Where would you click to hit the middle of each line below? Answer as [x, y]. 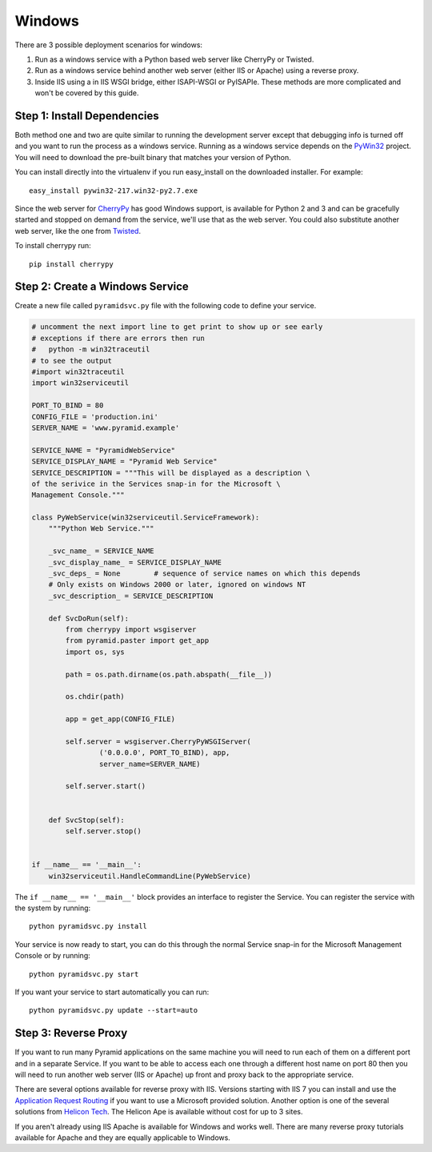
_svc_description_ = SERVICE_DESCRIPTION [131, 596]
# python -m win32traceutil [91, 349]
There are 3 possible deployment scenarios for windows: [109, 45]
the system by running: [53, 908]
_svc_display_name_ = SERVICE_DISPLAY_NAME [135, 562]
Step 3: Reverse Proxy [71, 1033]
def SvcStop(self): [87, 820]
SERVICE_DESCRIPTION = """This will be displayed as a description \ [171, 473]
